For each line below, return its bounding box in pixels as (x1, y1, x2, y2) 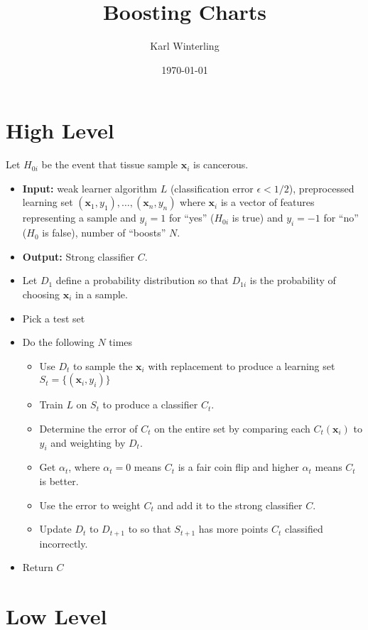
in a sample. (75, 287, 128, 302)
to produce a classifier (102, 397, 198, 412)
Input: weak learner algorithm (22, 180, 158, 195)
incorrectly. (39, 536, 88, 550)
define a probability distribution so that (55, 273, 229, 288)
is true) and (232, 210, 283, 225)
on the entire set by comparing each (154, 420, 310, 435)
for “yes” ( (168, 210, 215, 225)
